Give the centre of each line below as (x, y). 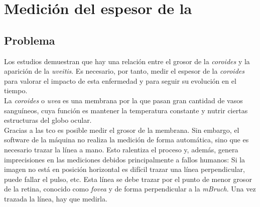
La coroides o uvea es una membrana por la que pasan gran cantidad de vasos (123, 100)
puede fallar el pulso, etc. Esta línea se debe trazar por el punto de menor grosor (128, 179)
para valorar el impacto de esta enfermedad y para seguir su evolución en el (120, 80)
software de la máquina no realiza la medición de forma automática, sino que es (126, 140)
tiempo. (16, 90)
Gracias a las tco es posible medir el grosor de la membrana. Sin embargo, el (122, 130)
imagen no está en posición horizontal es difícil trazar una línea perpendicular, (124, 169)
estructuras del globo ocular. (48, 120)
